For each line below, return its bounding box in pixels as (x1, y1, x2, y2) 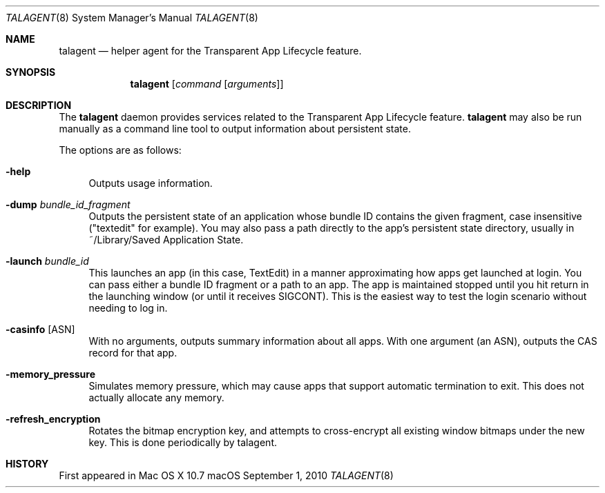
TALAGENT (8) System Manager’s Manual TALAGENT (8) (6, 12, 258, 23)
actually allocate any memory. (88, 392, 224, 403)
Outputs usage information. (88, 177, 213, 189)
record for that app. (88, 347, 177, 359)
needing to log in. (88, 302, 168, 314)
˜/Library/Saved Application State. (88, 234, 244, 245)
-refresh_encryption (6, 413, 101, 425)
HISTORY (6, 458, 49, 470)
